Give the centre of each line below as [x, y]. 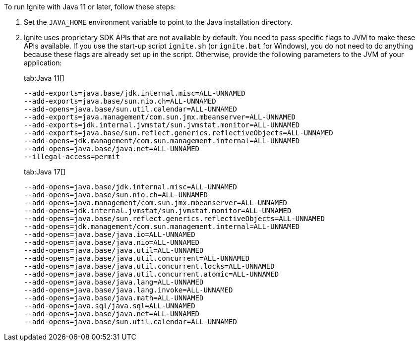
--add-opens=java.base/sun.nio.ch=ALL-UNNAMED [116, 195]
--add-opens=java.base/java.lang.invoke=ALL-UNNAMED [128, 290]
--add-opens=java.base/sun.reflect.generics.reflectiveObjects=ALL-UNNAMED [174, 219]
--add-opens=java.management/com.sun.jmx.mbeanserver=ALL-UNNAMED [156, 203]
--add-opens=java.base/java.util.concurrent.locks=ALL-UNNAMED [149, 266]
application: [43, 63]
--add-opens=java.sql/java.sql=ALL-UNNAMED [110, 306]
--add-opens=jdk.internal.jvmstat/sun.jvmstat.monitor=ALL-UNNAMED [158, 211]
